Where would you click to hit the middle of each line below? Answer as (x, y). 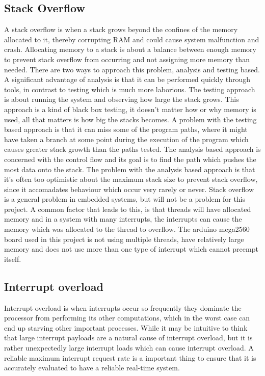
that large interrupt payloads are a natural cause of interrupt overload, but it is (128, 338)
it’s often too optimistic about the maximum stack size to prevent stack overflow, (131, 179)
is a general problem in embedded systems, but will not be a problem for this (125, 199)
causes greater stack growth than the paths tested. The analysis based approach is (132, 149)
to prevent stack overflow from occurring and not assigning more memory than (127, 59)
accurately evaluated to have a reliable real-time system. (92, 368)
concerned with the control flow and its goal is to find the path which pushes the (130, 159)
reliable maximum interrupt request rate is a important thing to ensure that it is (130, 357)
